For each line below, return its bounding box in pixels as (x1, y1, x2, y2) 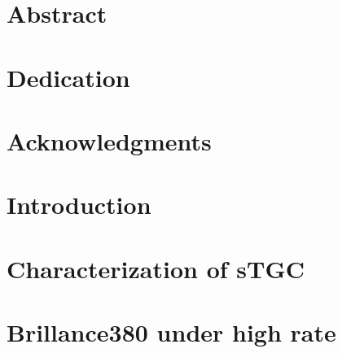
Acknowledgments (7, 124, 212, 157)
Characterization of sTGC (7, 251, 305, 285)
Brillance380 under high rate (7, 316, 336, 349)
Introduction (7, 188, 151, 221)
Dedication (7, 60, 130, 94)
